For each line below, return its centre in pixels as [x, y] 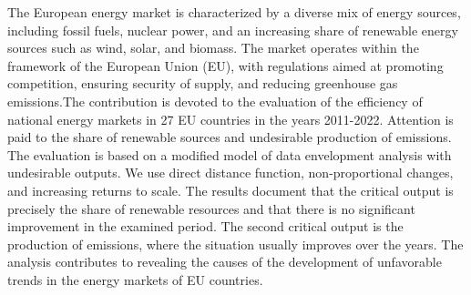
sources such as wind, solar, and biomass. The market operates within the [213, 48]
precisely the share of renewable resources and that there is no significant [211, 208]
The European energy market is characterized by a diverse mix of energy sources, [234, 12]
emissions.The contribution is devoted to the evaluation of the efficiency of [215, 101]
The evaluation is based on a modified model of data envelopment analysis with [230, 154]
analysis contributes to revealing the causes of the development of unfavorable [225, 262]
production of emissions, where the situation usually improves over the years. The [235, 244]
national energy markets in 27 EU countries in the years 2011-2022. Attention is [230, 119]
